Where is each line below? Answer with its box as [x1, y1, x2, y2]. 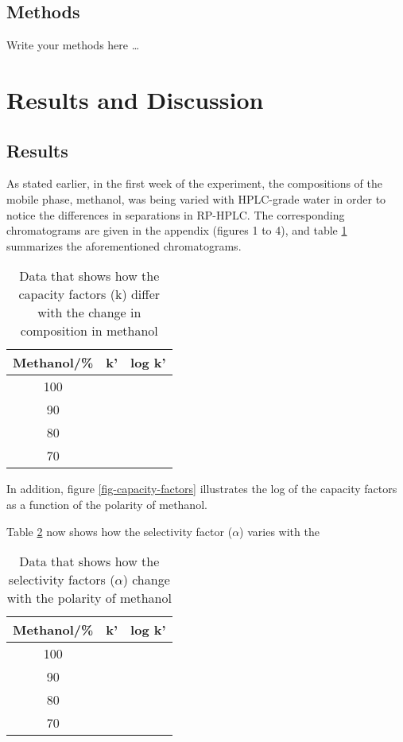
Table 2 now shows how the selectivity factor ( [6, 523, 233, 539]
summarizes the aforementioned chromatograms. [6, 237, 242, 254]
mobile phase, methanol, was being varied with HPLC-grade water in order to [6, 190, 386, 207]
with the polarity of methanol [6, 589, 172, 608]
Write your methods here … [6, 37, 140, 53]
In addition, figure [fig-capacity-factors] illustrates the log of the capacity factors [6, 480, 397, 497]
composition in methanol [20, 321, 158, 340]
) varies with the [239, 523, 320, 539]
